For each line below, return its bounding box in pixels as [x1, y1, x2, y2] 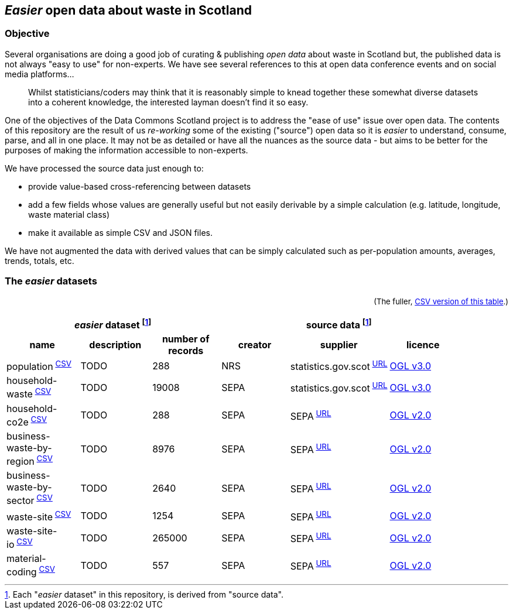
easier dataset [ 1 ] [74, 317, 152, 331]
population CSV [6, 358, 71, 373]
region [6, 455, 35, 468]
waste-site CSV [6, 509, 71, 523]
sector [6, 495, 35, 507]
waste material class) [28, 209, 110, 219]
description [89, 338, 142, 351]
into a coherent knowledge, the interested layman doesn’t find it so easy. [28, 97, 309, 107]
